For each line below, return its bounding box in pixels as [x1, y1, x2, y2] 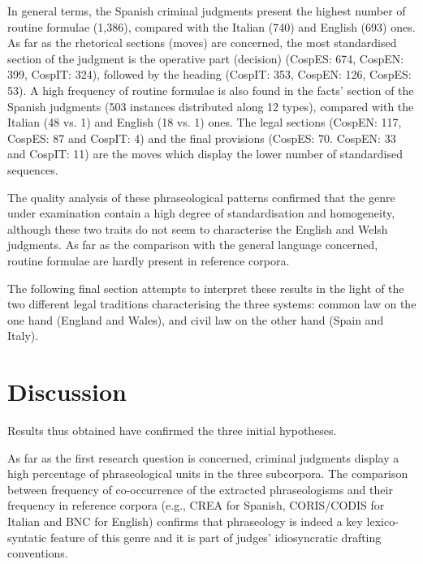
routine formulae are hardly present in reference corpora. [7, 252, 290, 269]
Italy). [7, 327, 39, 344]
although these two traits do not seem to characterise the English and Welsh [7, 220, 388, 237]
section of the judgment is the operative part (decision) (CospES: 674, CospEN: [7, 50, 404, 67]
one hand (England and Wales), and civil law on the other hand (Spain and [7, 311, 384, 328]
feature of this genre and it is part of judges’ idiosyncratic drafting [50, 528, 382, 545]
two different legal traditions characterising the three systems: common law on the [7, 295, 417, 312]
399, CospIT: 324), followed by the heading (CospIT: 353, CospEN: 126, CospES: [7, 66, 412, 83]
